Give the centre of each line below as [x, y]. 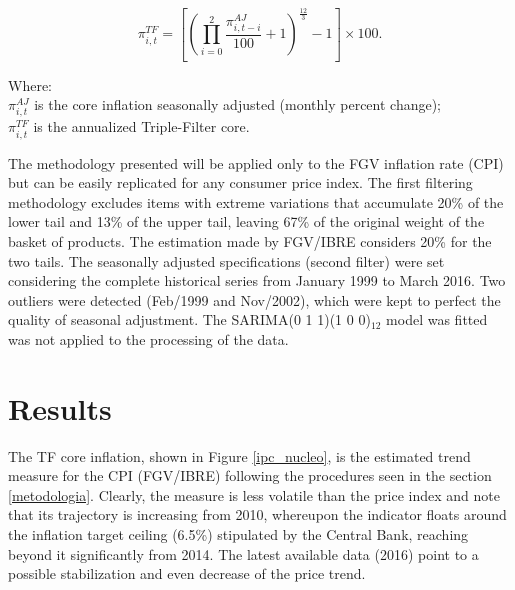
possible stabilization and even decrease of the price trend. [187, 573]
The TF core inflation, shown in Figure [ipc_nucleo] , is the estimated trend [239, 455]
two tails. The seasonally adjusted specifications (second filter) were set [226, 260]
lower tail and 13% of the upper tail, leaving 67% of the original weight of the [246, 221]
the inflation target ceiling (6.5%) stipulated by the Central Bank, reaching [238, 534]
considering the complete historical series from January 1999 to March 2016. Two [257, 280]
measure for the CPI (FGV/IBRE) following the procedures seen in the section [250, 475]
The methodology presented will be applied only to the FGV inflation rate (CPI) [256, 162]
